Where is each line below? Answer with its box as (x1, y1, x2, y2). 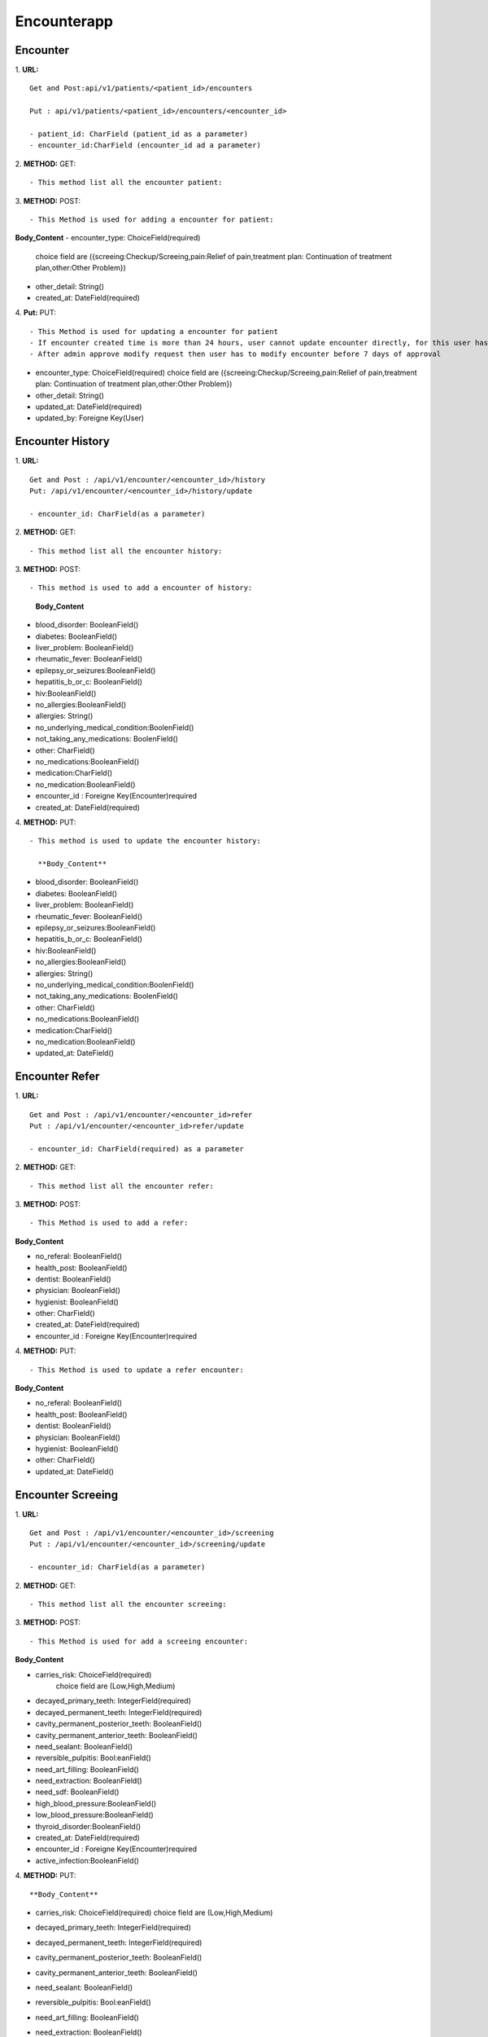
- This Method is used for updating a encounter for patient (29, 327, 278, 336)
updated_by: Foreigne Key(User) (35, 413, 145, 423)
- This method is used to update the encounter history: (29, 836, 262, 846)
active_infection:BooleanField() (35, 1855, 140, 1865)
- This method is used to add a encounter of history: (29, 583, 253, 592)
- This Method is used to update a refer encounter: (29, 1365, 244, 1375)
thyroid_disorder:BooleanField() (35, 1821, 142, 1831)
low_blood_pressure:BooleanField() (35, 1810, 154, 1820)
